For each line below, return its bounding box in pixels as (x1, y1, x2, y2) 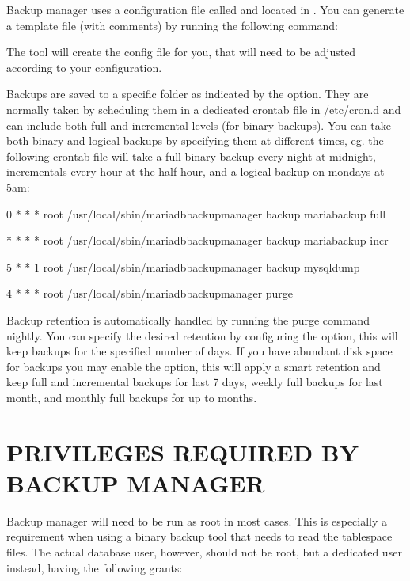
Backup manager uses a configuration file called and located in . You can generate (6, 2, 404, 17)
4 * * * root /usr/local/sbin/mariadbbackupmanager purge (6, 285, 294, 302)
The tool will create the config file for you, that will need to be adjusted (6, 44, 356, 60)
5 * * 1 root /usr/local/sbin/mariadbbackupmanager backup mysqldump (6, 258, 360, 275)
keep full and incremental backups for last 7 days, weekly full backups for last (6, 374, 383, 390)
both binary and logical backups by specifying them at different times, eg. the (6, 132, 384, 149)
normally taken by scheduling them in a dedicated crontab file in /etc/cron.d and (6, 101, 401, 117)
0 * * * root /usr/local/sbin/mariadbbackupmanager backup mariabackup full (6, 205, 386, 222)
